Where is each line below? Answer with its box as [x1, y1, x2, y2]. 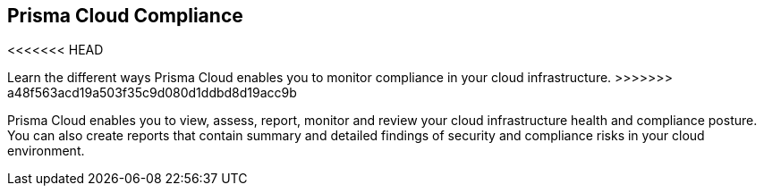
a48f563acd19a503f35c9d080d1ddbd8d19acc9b [7, 85, 297, 101]
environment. [7, 143, 85, 159]
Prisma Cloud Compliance [7, 4, 243, 27]
